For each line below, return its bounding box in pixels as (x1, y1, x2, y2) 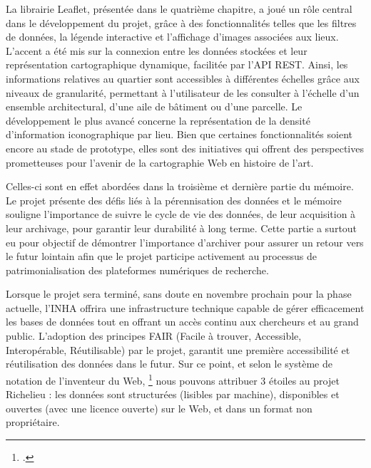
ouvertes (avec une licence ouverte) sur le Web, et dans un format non (6, 400, 312, 415)
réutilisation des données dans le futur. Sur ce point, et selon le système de (6, 356, 332, 371)
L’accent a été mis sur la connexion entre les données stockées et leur (6, 43, 308, 58)
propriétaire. (6, 415, 60, 430)
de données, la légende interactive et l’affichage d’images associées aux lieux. (6, 29, 339, 44)
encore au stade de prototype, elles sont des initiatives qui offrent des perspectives (6, 140, 364, 155)
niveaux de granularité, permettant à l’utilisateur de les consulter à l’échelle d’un (6, 85, 360, 100)
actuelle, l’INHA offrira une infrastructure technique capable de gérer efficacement (6, 300, 365, 315)
